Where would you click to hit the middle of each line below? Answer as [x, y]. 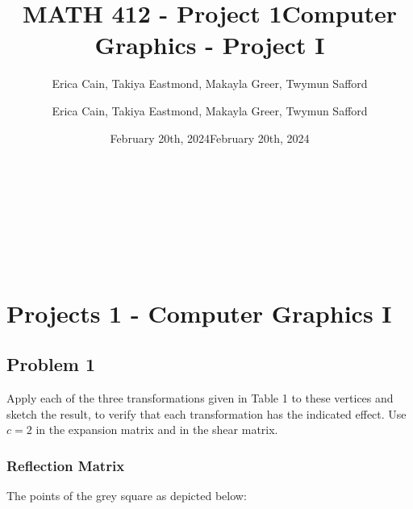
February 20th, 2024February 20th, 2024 [210, 138]
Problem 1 [51, 364]
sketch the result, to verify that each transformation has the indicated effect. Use [206, 413]
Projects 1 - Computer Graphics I [199, 313]
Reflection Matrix [66, 465]
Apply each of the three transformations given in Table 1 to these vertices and [200, 398]
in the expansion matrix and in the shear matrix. [157, 430]
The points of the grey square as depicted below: [127, 496]
